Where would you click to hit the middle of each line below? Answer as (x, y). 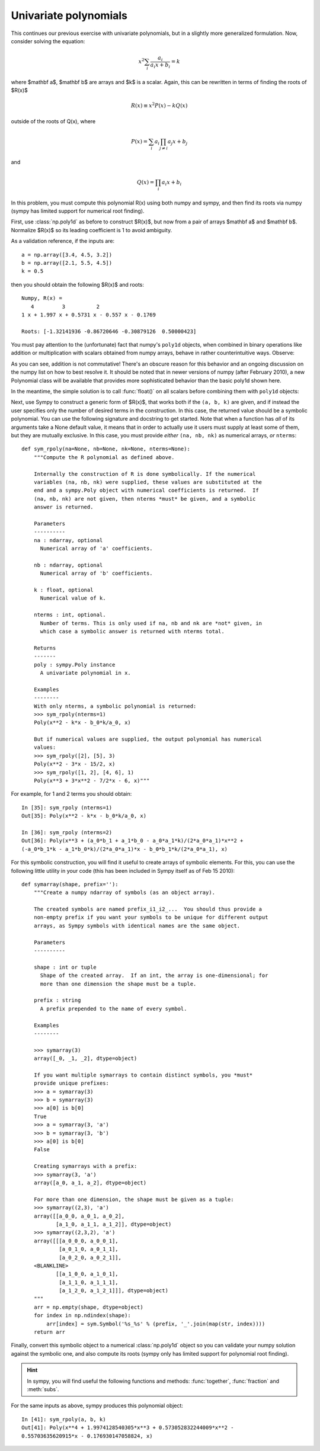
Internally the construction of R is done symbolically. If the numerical (145, 474)
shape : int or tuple (65, 967)
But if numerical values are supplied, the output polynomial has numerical (148, 739)
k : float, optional (63, 590)
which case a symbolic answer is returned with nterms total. (132, 631)
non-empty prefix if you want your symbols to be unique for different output (151, 917)
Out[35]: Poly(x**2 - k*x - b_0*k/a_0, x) (84, 816)
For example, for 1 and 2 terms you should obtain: (71, 794)
